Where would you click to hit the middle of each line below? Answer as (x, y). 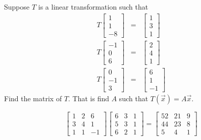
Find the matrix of (33, 98)
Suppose (17, 7)
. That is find (89, 98)
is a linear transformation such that (93, 7)
